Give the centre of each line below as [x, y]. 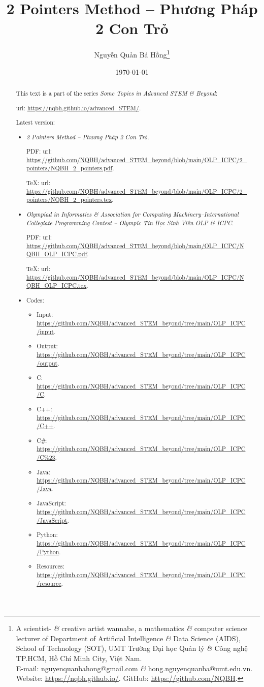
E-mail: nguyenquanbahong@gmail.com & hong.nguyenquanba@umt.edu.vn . [134, 668]
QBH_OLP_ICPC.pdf [57, 254]
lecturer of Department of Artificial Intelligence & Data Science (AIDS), [128, 638]
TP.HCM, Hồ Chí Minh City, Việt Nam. [79, 658]
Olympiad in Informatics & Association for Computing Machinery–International [133, 214]
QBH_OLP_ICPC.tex [57, 286]
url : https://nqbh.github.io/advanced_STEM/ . [78, 108]
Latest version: [36, 122]
